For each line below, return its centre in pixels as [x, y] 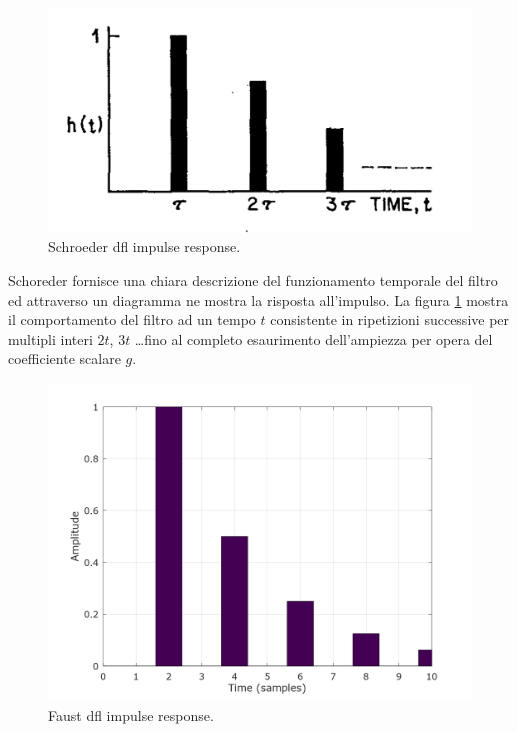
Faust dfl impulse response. [131, 714]
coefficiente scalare [64, 358]
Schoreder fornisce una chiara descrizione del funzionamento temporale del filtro [253, 280]
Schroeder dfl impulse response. [144, 246]
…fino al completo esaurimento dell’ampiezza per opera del [313, 338]
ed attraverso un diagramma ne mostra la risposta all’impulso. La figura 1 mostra [258, 299]
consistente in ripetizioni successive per [390, 319]
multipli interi [50, 338]
